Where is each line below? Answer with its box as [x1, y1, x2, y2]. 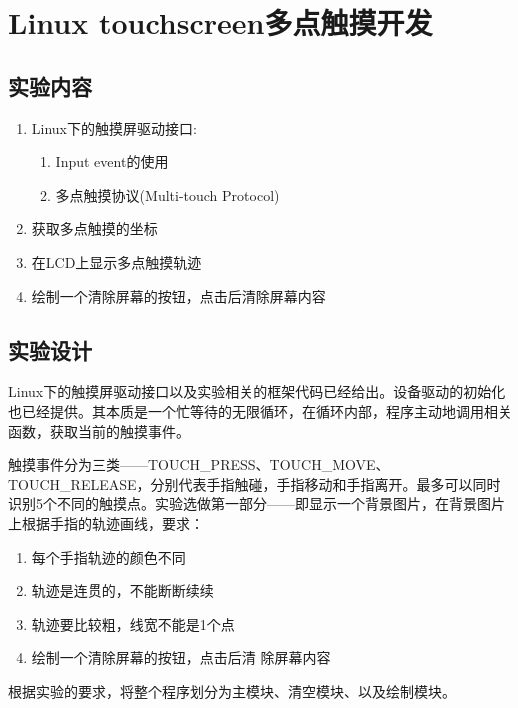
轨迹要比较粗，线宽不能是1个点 [31, 613, 235, 634]
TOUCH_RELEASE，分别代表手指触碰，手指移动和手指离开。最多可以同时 [8, 473, 501, 494]
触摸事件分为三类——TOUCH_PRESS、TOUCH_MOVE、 [8, 454, 390, 475]
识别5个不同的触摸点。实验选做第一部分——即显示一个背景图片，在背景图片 [8, 493, 505, 514]
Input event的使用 [55, 151, 169, 172]
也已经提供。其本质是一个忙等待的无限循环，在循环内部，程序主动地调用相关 [8, 400, 512, 421]
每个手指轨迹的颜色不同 [31, 546, 186, 567]
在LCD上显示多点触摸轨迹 [31, 251, 202, 272]
